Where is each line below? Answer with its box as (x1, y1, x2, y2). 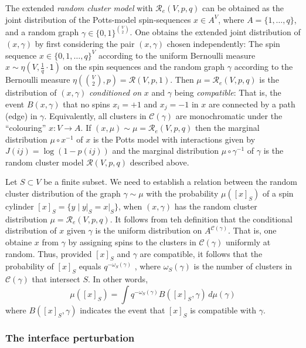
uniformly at (226, 236, 271, 248)
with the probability (146, 187, 219, 200)
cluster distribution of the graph (5, 187, 121, 200)
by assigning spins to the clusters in (68, 236, 196, 248)
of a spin (263, 187, 294, 200)
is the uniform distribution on (95, 224, 202, 236)
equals (79, 260, 101, 272)
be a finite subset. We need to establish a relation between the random (43, 175, 297, 188)
